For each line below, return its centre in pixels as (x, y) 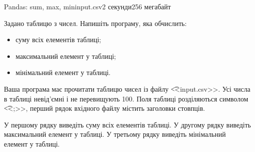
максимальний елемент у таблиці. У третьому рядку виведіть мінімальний (115, 134)
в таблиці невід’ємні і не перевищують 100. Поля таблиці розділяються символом (126, 98)
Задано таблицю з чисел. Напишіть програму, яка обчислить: (95, 23)
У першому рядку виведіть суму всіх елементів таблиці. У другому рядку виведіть (127, 124)
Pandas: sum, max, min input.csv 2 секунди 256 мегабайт (87, 6)
